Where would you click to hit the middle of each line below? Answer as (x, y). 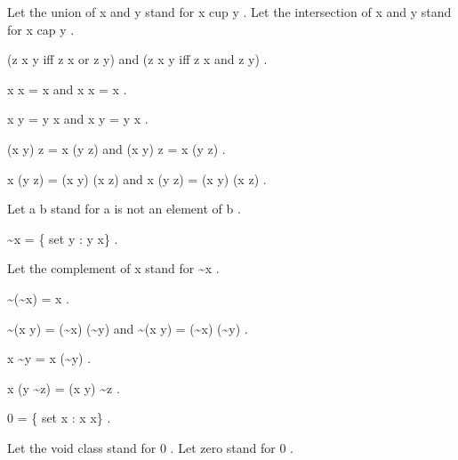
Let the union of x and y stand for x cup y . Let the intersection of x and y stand (229, 12)
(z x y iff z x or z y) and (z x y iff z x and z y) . (137, 59)
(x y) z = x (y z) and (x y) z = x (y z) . (117, 148)
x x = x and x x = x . (67, 89)
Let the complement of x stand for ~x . (113, 268)
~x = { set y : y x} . (63, 238)
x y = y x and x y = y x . (78, 119)
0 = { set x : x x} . (59, 418)
